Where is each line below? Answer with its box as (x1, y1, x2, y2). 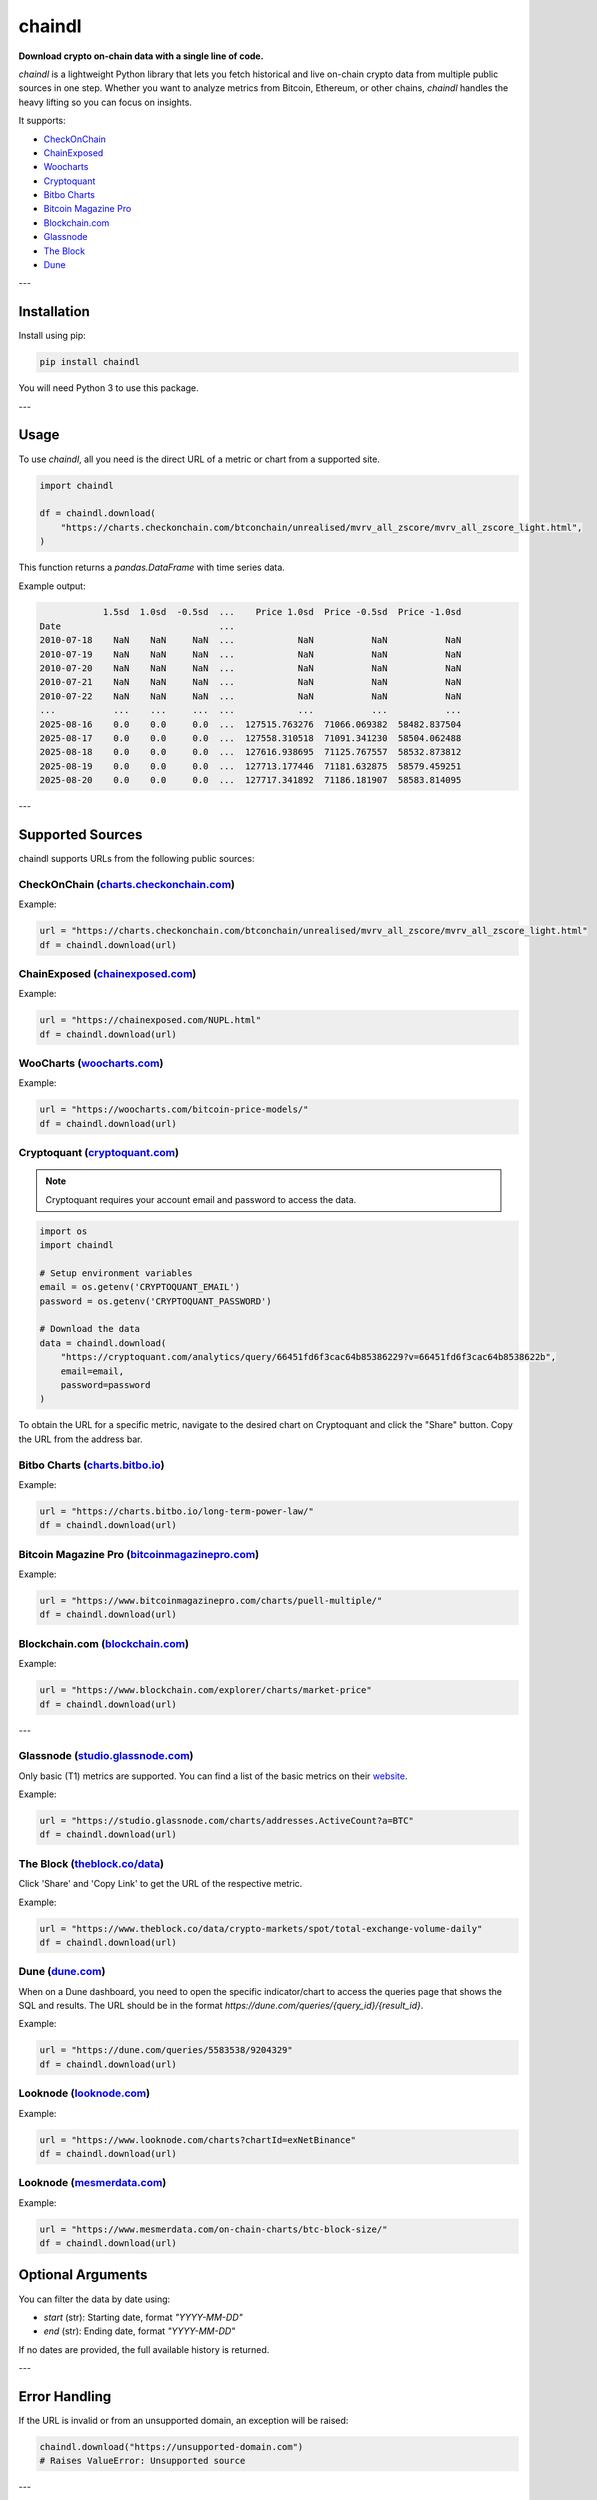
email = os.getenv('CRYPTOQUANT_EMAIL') (39, 1281, 240, 1293)
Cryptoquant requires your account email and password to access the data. (45, 1193, 357, 1205)
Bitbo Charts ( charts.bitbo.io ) (18, 1458, 165, 1472)
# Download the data (39, 1323, 140, 1335)
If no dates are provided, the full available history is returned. (18, 2343, 270, 2355)
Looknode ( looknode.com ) (18, 2086, 150, 2100)
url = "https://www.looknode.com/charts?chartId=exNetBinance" (39, 2134, 357, 2145)
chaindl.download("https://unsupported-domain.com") (39, 2441, 304, 2452)
